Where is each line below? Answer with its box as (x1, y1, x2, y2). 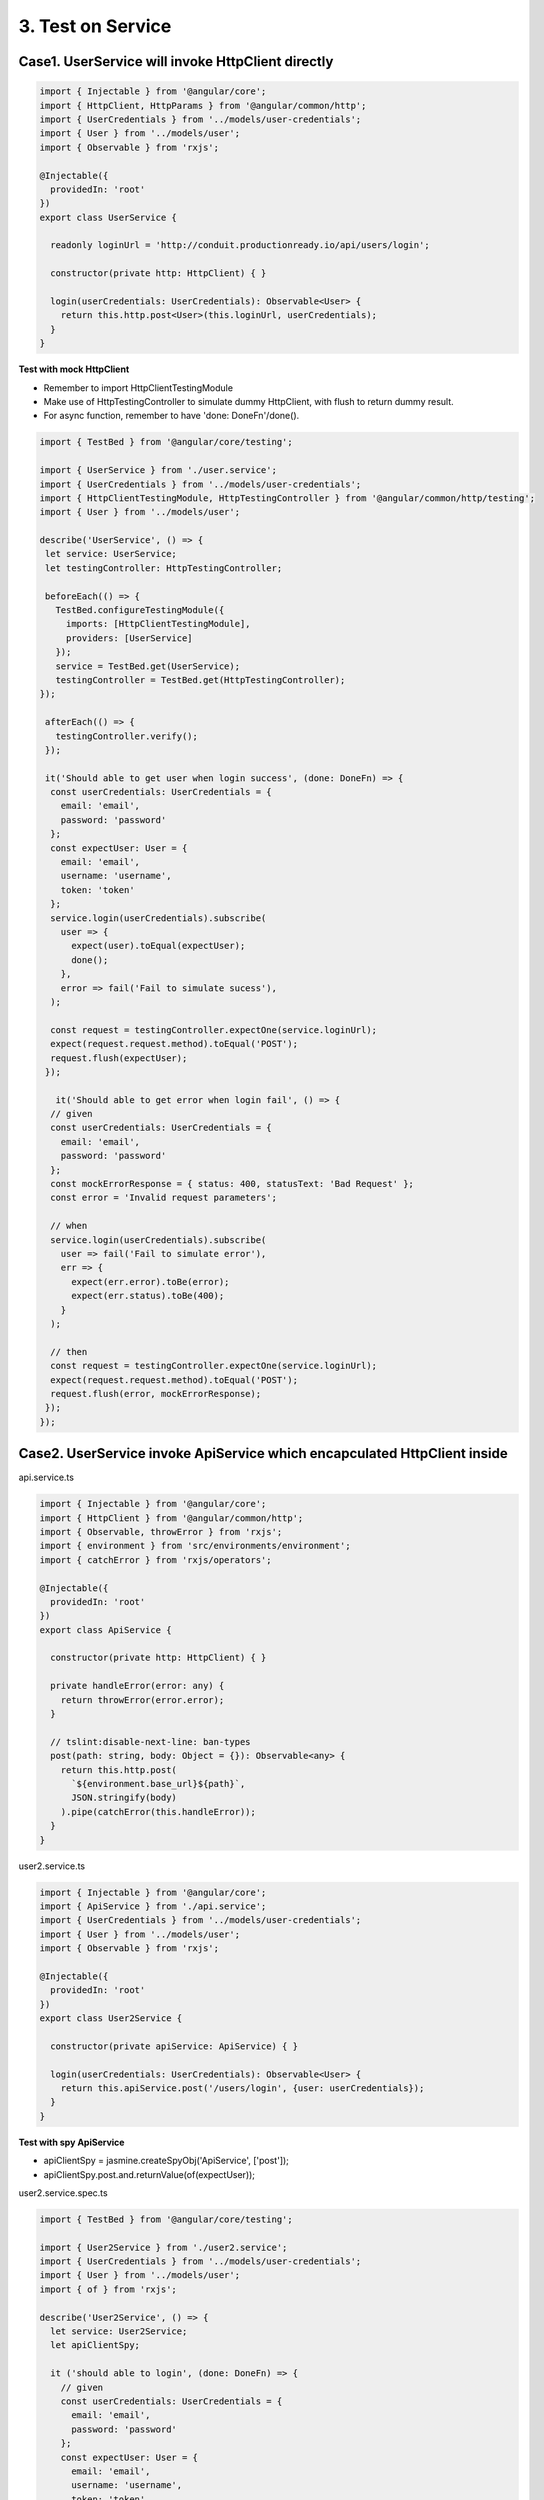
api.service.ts (18, 1471, 75, 1484)
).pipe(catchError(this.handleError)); (60, 1806, 257, 1817)
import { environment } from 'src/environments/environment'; (39, 1540, 351, 1552)
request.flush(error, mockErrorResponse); (50, 1388, 262, 1399)
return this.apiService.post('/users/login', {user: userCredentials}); (60, 2082, 425, 2094)
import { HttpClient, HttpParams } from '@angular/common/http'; (39, 100, 367, 111)
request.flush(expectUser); (50, 1052, 188, 1064)
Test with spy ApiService (18, 2136, 125, 2148)
